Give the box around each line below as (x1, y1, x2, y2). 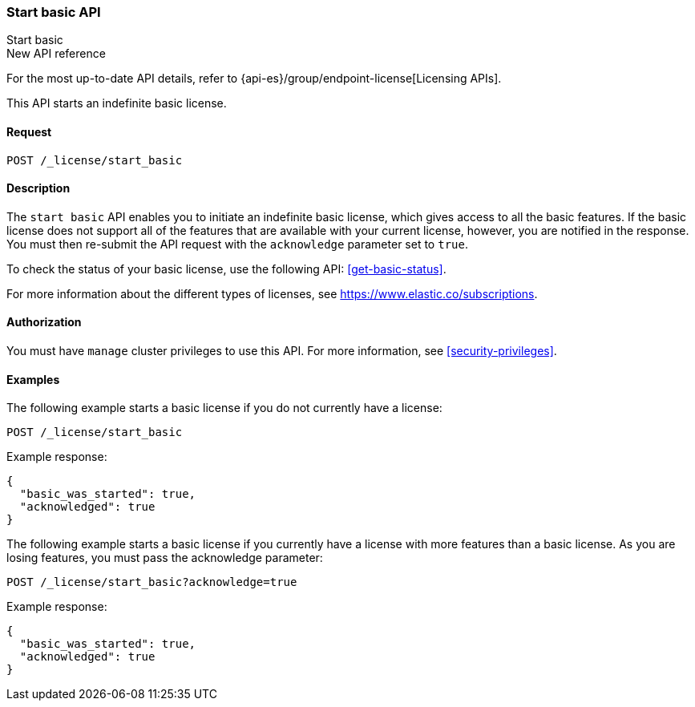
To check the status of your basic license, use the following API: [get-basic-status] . (6, 261, 446, 276)
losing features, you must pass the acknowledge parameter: (6, 551, 323, 565)
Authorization (6, 315, 82, 329)
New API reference (6, 46, 106, 61)
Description (6, 181, 71, 196)
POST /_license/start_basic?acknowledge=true (6, 576, 297, 589)
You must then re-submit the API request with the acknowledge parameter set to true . (6, 236, 468, 251)
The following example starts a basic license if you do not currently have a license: (6, 401, 442, 415)
